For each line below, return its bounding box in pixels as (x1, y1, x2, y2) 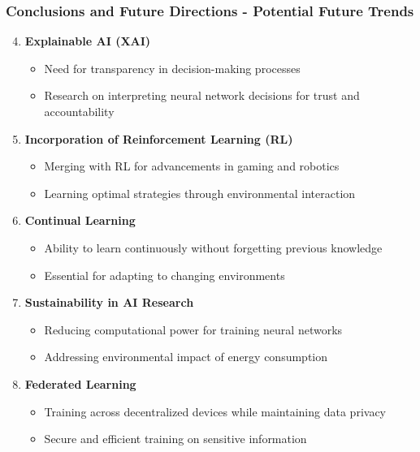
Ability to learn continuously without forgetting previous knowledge (44, 239, 383, 256)
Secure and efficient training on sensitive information (44, 430, 307, 447)
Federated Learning (24, 375, 136, 392)
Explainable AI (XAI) (24, 32, 151, 50)
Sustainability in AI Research (24, 294, 194, 311)
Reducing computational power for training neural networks (44, 321, 343, 338)
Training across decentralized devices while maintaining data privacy (44, 402, 386, 420)
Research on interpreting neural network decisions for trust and (44, 87, 360, 104)
